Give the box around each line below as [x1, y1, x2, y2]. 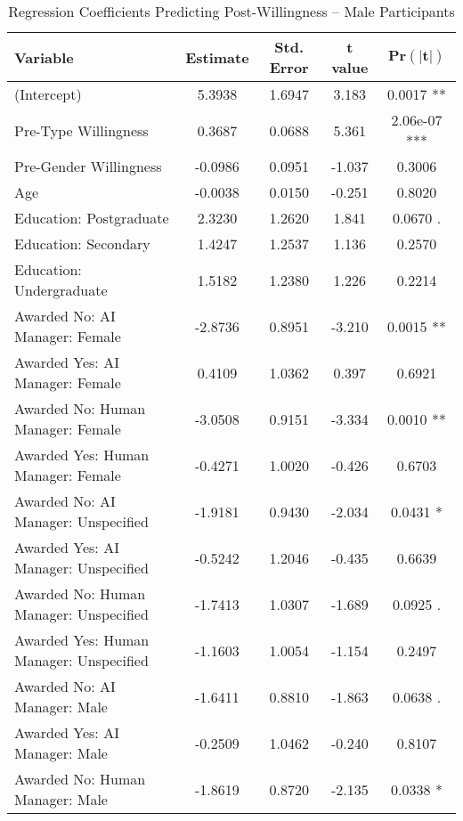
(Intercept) [14, 84, 82, 104]
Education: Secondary [14, 233, 150, 254]
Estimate [185, 46, 249, 68]
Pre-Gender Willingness [14, 156, 162, 176]
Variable [14, 46, 74, 68]
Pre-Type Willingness [14, 119, 149, 141]
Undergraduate [14, 280, 108, 300]
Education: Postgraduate [14, 207, 169, 228]
